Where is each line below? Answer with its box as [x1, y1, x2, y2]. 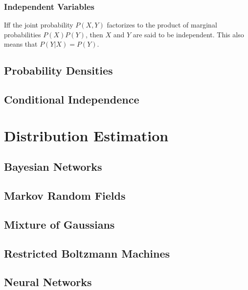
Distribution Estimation [4, 125, 169, 145]
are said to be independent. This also [133, 29, 244, 39]
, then [85, 29, 103, 39]
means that [4, 39, 38, 49]
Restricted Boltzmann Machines [4, 245, 170, 261]
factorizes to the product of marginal [107, 20, 217, 30]
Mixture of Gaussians [4, 216, 115, 232]
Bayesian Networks [4, 159, 102, 174]
